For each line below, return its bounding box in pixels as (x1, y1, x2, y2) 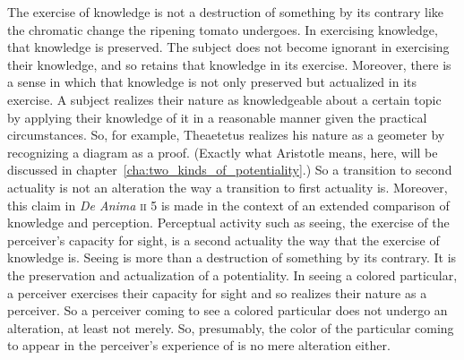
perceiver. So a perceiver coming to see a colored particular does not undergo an (7, 301, 448, 320)
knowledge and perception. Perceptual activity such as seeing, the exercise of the (7, 213, 450, 232)
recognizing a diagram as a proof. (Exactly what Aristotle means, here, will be (7, 142, 438, 161)
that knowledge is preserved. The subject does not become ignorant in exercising (7, 38, 450, 56)
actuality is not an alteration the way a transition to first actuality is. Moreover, (7, 177, 448, 196)
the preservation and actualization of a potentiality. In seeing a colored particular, (7, 265, 458, 284)
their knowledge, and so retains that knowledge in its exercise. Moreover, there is (7, 55, 451, 73)
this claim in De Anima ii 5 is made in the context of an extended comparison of (7, 195, 450, 214)
